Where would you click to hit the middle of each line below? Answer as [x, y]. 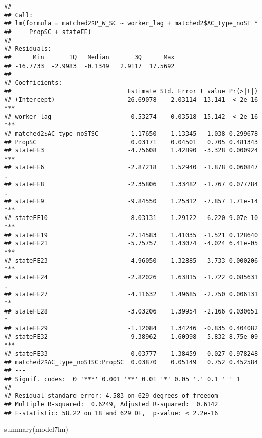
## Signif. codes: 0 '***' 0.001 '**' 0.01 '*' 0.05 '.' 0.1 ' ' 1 [122, 379]
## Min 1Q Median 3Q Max [89, 57]
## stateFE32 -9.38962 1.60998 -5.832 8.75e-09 [131, 337]
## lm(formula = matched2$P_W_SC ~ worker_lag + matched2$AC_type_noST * [131, 24]
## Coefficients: [33, 83]
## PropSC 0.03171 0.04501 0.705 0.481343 [131, 142]
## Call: [19, 15]
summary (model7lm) [36, 429]
